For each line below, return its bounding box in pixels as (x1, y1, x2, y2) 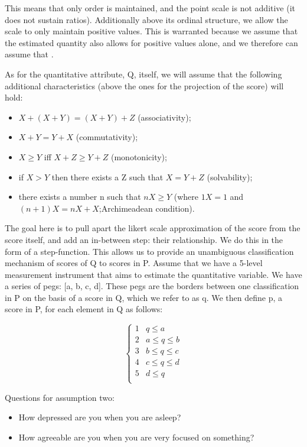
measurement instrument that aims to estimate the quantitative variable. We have (5, 268, 302, 280)
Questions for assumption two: (5, 391, 115, 403)
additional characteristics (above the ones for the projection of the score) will (5, 79, 284, 92)
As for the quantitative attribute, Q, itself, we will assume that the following (5, 67, 282, 80)
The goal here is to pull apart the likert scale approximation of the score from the (5, 222, 301, 234)
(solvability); (207, 170, 253, 183)
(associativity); (138, 111, 191, 123)
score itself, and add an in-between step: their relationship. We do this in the (5, 233, 283, 245)
